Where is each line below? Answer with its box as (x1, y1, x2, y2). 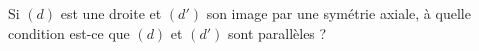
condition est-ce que (8, 22, 130, 43)
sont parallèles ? (227, 22, 327, 43)
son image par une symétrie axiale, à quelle (206, 3, 471, 23)
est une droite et (60, 3, 162, 23)
